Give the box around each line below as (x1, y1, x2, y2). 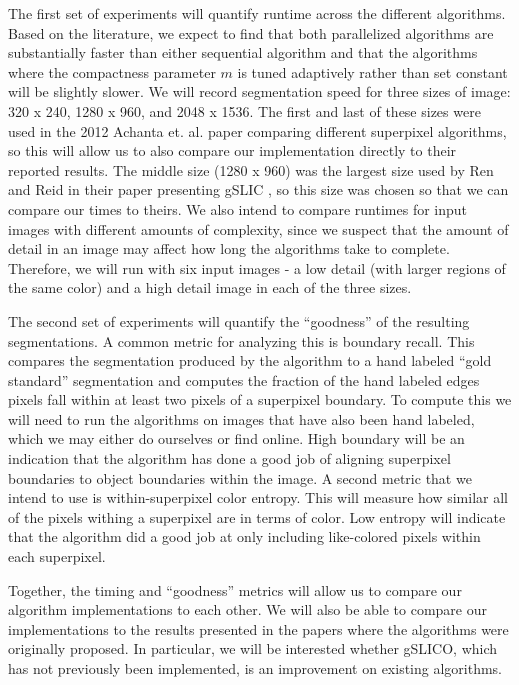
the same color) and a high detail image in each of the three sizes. (8, 277, 412, 298)
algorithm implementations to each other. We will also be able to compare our (8, 599, 488, 620)
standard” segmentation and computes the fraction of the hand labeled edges (8, 369, 480, 390)
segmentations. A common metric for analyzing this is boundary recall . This (8, 330, 475, 351)
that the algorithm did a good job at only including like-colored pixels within (8, 526, 481, 547)
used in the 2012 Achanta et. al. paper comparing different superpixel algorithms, (8, 120, 507, 141)
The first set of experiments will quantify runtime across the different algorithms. (8, 3, 506, 23)
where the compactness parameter (8, 61, 216, 82)
